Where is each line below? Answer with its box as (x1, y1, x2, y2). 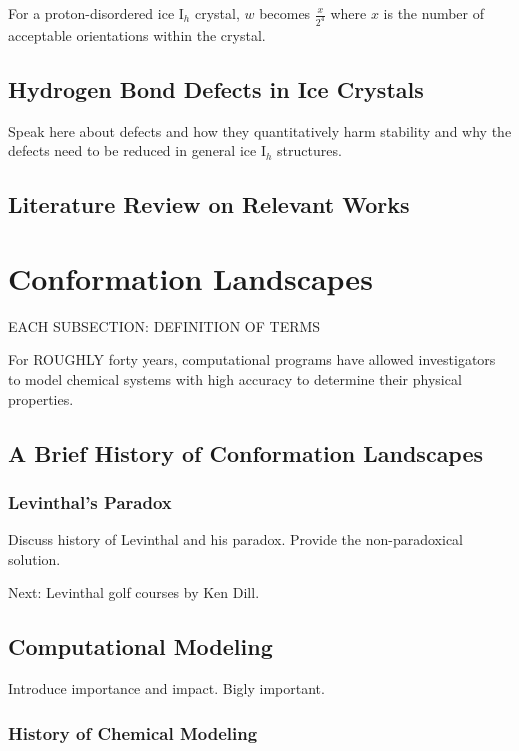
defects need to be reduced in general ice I (8, 140, 266, 161)
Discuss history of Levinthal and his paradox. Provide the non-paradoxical (8, 529, 464, 550)
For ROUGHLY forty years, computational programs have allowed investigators (8, 349, 496, 370)
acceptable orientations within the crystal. (8, 24, 266, 45)
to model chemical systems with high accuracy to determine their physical (8, 368, 462, 389)
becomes (259, 3, 311, 23)
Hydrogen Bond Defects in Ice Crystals (8, 73, 424, 104)
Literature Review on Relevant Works (8, 189, 410, 220)
